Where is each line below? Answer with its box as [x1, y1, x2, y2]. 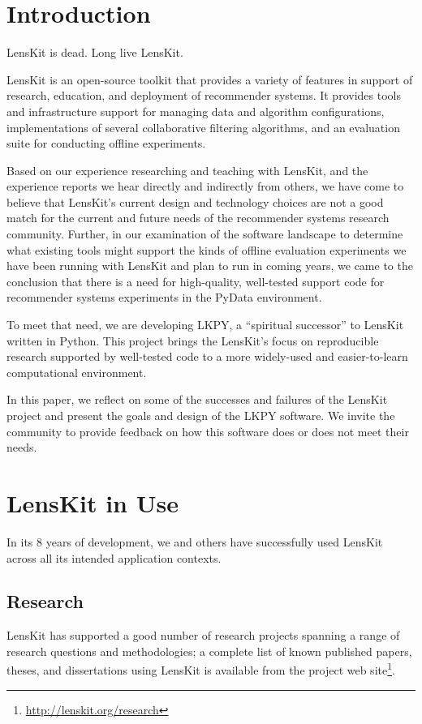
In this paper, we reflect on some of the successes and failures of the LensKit [6, 391, 388, 408]
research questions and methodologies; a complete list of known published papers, [6, 642, 412, 659]
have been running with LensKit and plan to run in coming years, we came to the [6, 257, 413, 274]
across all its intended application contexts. [6, 549, 222, 566]
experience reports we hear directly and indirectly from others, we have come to [6, 178, 404, 195]
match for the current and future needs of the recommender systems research [6, 209, 390, 226]
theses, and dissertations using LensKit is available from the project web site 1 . [6, 659, 395, 679]
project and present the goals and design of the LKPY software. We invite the [6, 407, 395, 423]
